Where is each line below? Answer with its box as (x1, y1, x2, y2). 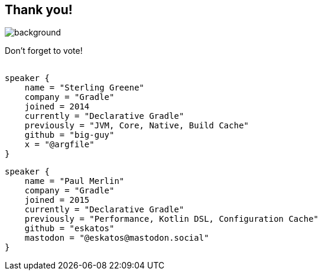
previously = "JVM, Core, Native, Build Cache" (24, 121, 249, 131)
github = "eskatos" (24, 224, 115, 234)
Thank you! (5, 2, 73, 17)
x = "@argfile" (24, 140, 95, 150)
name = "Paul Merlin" (24, 176, 125, 186)
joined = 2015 (24, 195, 90, 205)
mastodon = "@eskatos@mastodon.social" (24, 233, 209, 243)
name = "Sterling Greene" (24, 83, 145, 93)
